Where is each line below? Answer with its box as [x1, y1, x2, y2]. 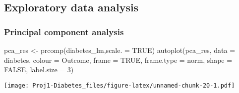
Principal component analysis [4, 25, 124, 38]
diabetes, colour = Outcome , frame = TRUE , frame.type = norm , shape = [4, 54, 233, 65]
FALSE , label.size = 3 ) [4, 64, 74, 75]
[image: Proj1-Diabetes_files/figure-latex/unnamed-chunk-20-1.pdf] [4, 82, 235, 89]
